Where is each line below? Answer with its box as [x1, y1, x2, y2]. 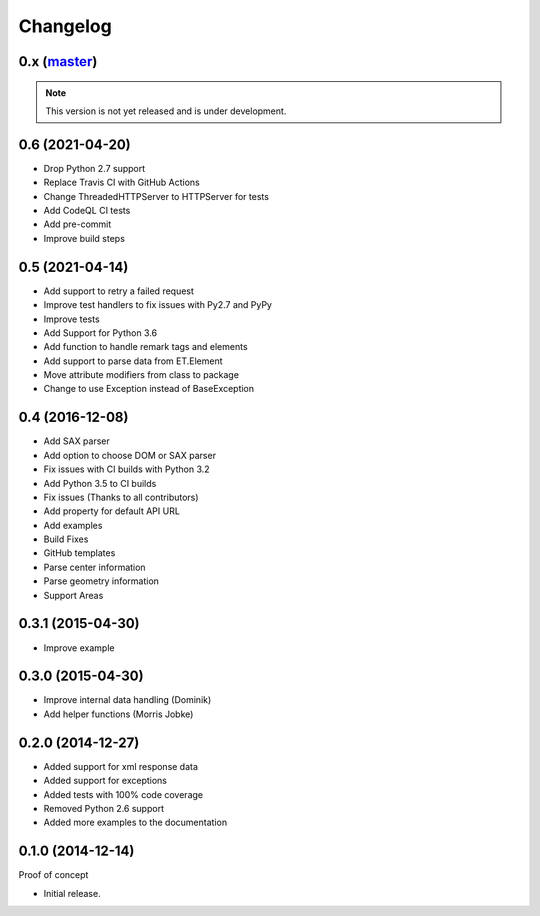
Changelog [18, 15, 112, 37]
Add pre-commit [43, 218, 112, 230]
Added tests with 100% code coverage [43, 788, 204, 800]
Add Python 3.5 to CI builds [43, 477, 157, 489]
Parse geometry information [43, 575, 160, 587]
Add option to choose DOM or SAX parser [43, 449, 217, 461]
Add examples [43, 519, 103, 531]
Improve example [43, 641, 115, 654]
